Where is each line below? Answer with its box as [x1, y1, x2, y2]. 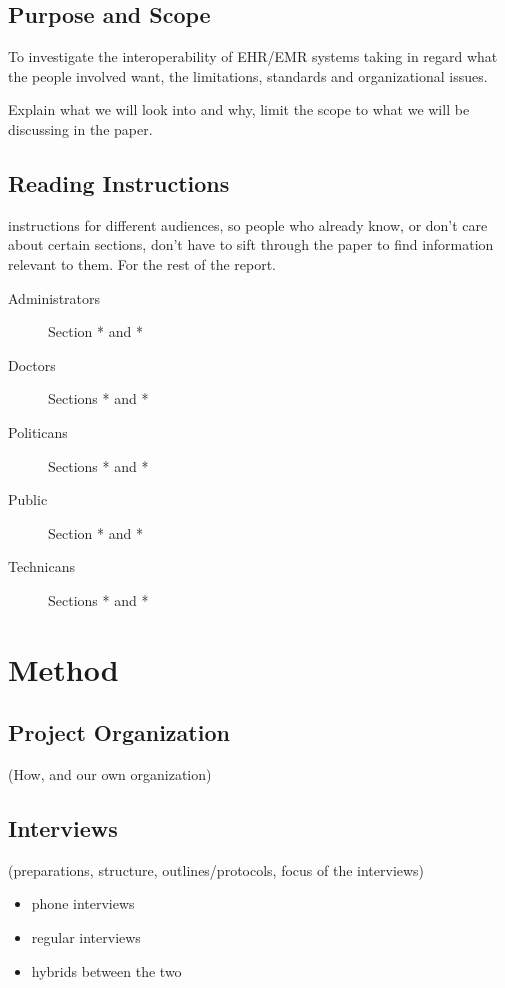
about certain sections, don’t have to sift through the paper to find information [8, 234, 494, 255]
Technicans [8, 556, 75, 577]
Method [8, 648, 119, 689]
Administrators [8, 287, 101, 308]
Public [8, 489, 48, 510]
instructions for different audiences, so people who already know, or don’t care [8, 214, 488, 235]
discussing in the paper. [8, 118, 153, 139]
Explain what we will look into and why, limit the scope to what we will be [8, 99, 470, 120]
